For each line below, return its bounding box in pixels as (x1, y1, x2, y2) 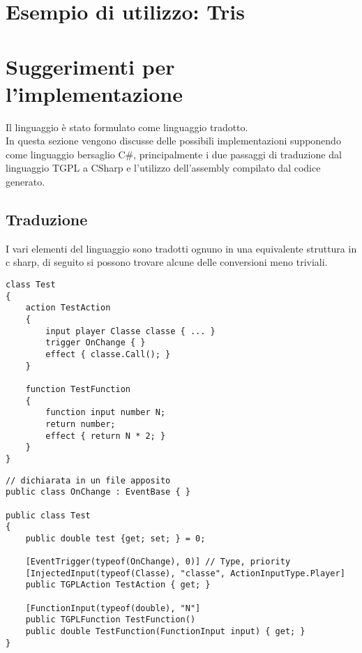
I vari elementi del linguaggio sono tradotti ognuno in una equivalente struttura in (6, 241, 357, 255)
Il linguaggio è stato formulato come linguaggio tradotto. (6, 119, 248, 134)
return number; (45, 419, 116, 429)
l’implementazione (6, 79, 183, 107)
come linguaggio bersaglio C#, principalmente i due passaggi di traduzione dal (6, 147, 342, 161)
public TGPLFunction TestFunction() (25, 615, 196, 625)
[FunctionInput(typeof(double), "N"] (25, 603, 201, 613)
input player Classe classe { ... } (45, 326, 216, 336)
